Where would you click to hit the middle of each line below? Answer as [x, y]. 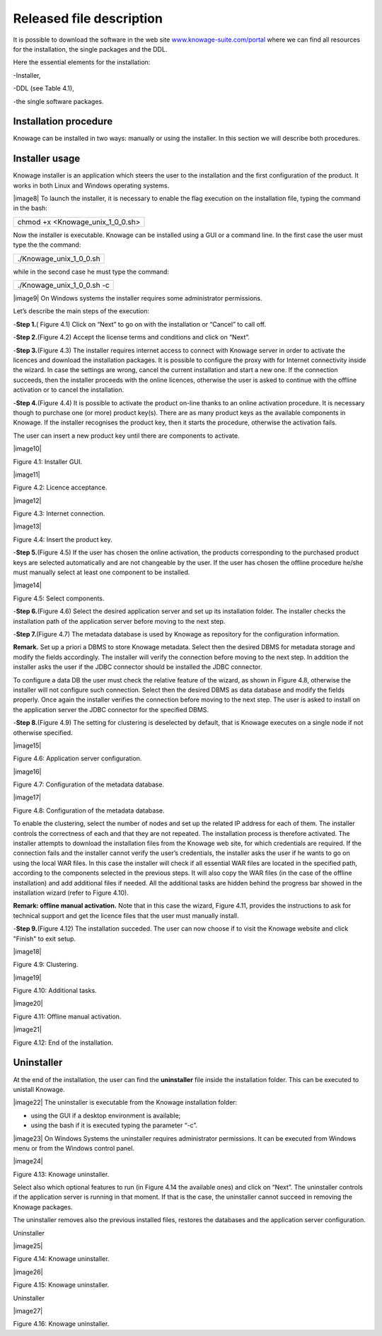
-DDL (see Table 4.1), [44, 88]
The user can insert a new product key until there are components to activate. [126, 436]
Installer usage [47, 159]
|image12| [27, 500]
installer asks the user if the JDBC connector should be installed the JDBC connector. [138, 667]
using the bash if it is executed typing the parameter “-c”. [114, 1125]
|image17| [27, 797]
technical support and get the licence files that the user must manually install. [126, 915]
